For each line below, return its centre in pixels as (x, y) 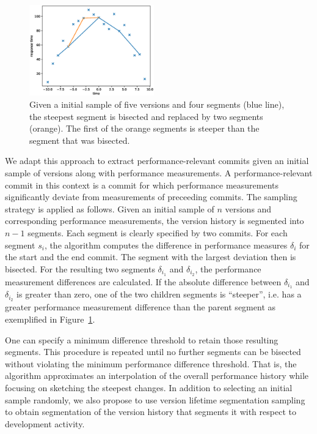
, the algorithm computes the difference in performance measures (166, 245)
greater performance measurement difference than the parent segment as (140, 307)
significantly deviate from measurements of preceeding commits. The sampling (151, 197)
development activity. (45, 423)
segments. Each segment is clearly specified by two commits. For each (158, 232)
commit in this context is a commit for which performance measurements (142, 185)
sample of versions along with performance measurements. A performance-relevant (159, 173)
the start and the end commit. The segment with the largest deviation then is (151, 257)
